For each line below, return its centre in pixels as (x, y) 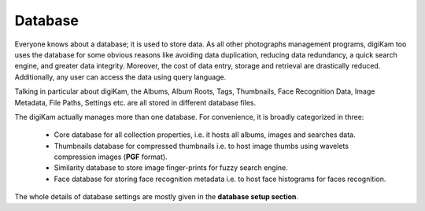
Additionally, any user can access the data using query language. (120, 77)
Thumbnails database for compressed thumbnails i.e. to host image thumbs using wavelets (201, 146)
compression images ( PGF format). (111, 157)
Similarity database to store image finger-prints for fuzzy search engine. (171, 168)
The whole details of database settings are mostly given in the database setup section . (157, 197)
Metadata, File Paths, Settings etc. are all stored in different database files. (135, 102)
